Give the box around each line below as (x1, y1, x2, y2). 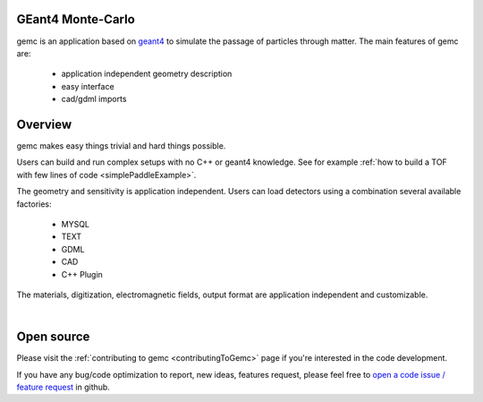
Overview (16, 116, 72, 132)
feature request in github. (16, 381, 111, 392)
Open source (16, 329, 90, 345)
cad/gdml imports (61, 94, 127, 105)
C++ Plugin (61, 269, 103, 279)
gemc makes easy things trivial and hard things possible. (16, 140, 226, 151)
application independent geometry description (61, 68, 233, 80)
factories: (16, 198, 53, 210)
